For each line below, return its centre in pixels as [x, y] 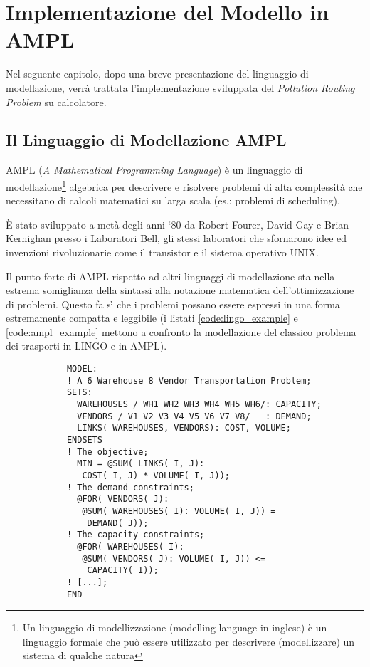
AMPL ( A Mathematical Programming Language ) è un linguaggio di [154, 170]
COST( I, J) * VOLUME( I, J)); [156, 475]
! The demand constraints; [130, 487]
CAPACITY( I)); [123, 571]
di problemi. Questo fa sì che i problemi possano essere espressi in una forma [173, 304]
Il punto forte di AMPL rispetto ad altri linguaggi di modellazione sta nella [170, 276]
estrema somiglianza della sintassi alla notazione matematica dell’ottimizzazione [180, 290]
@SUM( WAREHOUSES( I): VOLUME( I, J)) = [179, 511]
